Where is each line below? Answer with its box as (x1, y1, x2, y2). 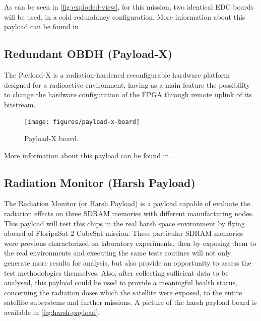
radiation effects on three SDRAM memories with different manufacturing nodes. (4, 208, 254, 218)
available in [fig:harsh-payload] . (4, 306, 100, 317)
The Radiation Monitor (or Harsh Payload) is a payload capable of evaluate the (4, 198, 250, 209)
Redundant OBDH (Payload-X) (4, 46, 173, 61)
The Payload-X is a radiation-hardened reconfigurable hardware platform (4, 69, 230, 80)
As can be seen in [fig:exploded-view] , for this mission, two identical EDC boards (4, 2, 254, 12)
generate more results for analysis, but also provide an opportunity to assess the (4, 257, 251, 268)
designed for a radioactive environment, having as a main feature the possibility (4, 79, 250, 90)
